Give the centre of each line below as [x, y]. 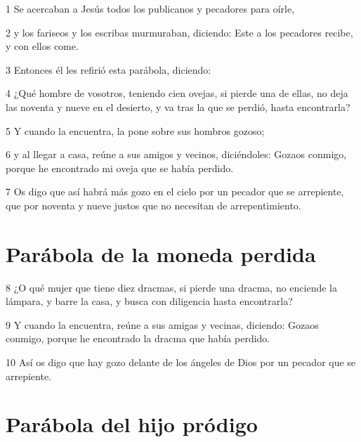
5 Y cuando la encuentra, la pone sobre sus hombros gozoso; [135, 130]
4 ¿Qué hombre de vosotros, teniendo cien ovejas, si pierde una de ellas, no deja [177, 93]
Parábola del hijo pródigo [132, 424]
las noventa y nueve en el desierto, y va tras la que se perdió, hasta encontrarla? [178, 106]
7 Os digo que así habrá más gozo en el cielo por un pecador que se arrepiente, [175, 191]
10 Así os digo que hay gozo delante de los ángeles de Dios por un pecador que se [181, 362]
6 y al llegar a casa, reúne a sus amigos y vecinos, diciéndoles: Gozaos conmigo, [176, 154]
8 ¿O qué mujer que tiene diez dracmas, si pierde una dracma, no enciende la [171, 287]
